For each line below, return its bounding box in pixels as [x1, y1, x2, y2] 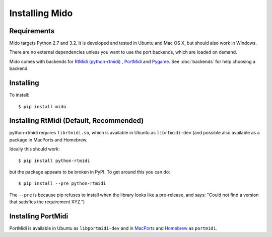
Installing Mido [9, 8, 73, 19]
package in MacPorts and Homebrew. [9, 136, 88, 143]
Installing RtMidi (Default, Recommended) [9, 116, 144, 125]
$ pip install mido [18, 104, 66, 109]
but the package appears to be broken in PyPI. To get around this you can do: [9, 169, 171, 175]
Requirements [9, 27, 55, 35]
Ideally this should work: [9, 146, 60, 152]
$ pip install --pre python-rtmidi [18, 181, 106, 186]
